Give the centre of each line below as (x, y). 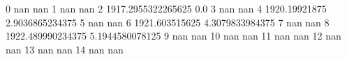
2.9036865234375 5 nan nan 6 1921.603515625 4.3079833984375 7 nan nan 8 (168, 22)
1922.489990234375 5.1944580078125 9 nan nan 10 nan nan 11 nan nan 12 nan (173, 36)
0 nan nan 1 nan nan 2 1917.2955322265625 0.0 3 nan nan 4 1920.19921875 (166, 8)
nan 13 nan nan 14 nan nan (65, 49)
